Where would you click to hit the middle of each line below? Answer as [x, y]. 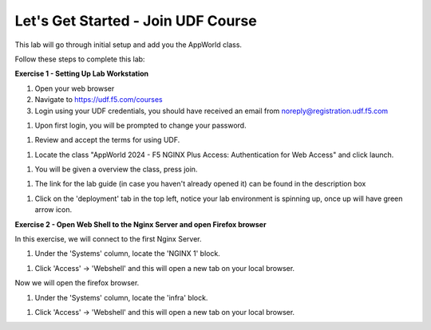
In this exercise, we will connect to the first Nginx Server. [108, 239]
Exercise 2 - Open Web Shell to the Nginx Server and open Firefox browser [140, 224]
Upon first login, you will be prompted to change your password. [140, 125]
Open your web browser [75, 88]
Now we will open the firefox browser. [77, 283]
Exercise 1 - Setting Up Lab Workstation [82, 74]
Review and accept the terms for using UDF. [107, 140]
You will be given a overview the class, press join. [116, 169]
